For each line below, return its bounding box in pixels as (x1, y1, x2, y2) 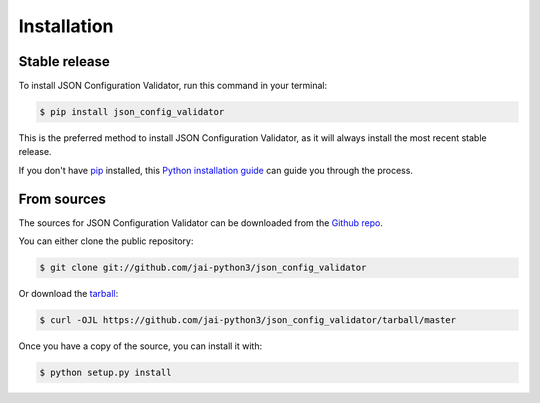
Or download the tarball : (18, 288, 119, 300)
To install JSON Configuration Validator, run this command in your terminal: (18, 80, 328, 92)
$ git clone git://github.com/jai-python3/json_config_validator (39, 262, 367, 274)
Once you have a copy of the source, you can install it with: (18, 340, 263, 352)
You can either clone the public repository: (18, 235, 194, 247)
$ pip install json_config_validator (39, 106, 225, 118)
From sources (18, 190, 107, 207)
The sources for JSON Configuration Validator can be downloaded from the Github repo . (18, 216, 384, 229)
